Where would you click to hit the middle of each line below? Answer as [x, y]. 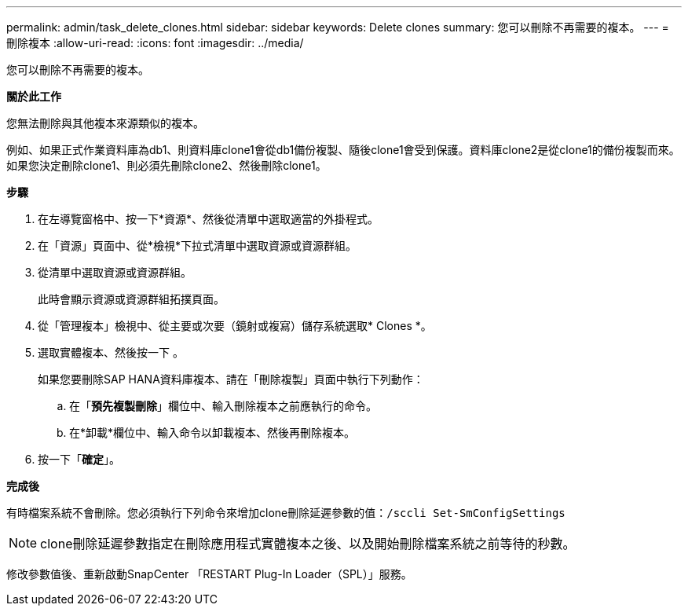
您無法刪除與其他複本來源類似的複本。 [105, 123]
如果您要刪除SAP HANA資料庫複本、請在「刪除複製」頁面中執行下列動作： [231, 379]
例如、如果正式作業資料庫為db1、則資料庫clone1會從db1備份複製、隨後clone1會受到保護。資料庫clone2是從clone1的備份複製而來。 [343, 150]
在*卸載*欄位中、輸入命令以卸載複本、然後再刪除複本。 [212, 432]
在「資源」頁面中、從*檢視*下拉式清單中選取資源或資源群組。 [198, 246]
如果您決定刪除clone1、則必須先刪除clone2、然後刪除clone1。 [167, 165]
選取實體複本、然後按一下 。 [111, 352]
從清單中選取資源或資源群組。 [115, 272]
